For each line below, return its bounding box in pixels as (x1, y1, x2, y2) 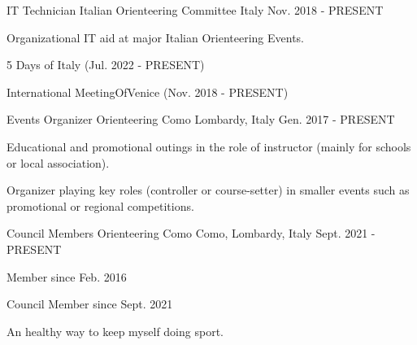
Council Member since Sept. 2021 (7, 295, 173, 312)
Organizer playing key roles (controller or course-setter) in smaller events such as (7, 181, 410, 199)
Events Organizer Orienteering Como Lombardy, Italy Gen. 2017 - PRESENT (7, 111, 395, 128)
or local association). (7, 154, 110, 171)
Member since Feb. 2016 (7, 268, 127, 285)
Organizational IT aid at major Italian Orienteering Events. (7, 28, 305, 46)
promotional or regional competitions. (7, 197, 194, 214)
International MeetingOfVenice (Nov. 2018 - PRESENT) (7, 83, 289, 100)
